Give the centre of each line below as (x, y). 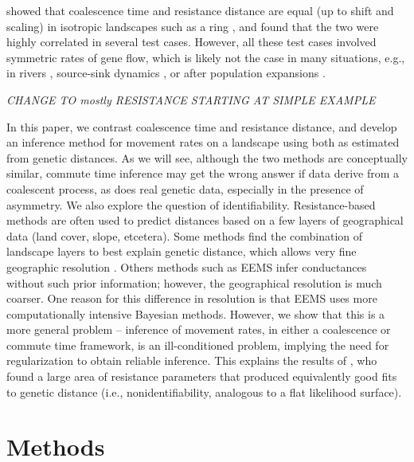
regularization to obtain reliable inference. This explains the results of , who (192, 360)
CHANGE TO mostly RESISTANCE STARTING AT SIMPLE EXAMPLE (191, 99)
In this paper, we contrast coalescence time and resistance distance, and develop (202, 126)
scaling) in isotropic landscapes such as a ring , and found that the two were (193, 26)
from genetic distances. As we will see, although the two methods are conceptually (207, 157)
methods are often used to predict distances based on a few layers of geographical (205, 220)
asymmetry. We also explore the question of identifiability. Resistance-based (191, 204)
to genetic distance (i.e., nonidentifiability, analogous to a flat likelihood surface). (204, 392)
